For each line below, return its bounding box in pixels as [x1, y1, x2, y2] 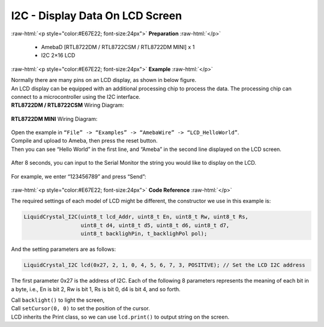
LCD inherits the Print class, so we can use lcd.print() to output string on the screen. [11, 313, 230, 320]
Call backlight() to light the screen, [11, 296, 105, 304]
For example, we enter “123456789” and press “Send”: [11, 172, 146, 180]
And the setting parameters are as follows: [11, 246, 116, 253]
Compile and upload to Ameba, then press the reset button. [11, 137, 158, 144]
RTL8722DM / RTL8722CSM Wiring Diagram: [11, 102, 124, 109]
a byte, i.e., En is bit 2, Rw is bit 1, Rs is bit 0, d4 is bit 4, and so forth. [11, 285, 181, 293]
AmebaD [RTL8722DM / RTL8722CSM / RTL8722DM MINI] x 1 [41, 43, 195, 50]
